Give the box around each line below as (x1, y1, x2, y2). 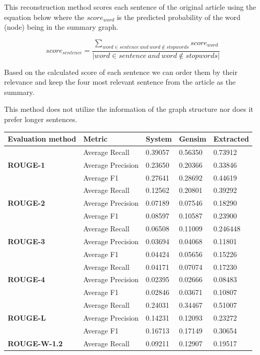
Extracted (213, 133, 249, 144)
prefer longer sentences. (4, 113, 77, 124)
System (145, 133, 172, 144)
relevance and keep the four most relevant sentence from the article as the (4, 76, 236, 87)
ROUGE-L (8, 312, 46, 323)
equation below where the (4, 11, 84, 22)
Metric (83, 133, 107, 144)
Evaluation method (8, 133, 76, 144)
